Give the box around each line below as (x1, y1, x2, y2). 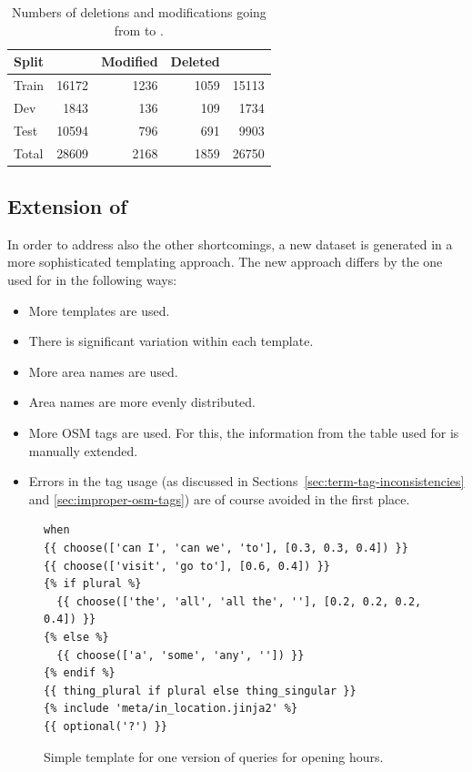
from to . (114, 20, 164, 39)
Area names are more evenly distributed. (28, 392, 256, 411)
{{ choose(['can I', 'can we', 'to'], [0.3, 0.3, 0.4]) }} (44, 541, 408, 554)
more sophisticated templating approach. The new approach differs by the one (7, 252, 443, 271)
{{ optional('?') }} (44, 719, 168, 733)
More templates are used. (28, 300, 170, 320)
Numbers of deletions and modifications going (11, 3, 266, 21)
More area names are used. (28, 361, 178, 381)
